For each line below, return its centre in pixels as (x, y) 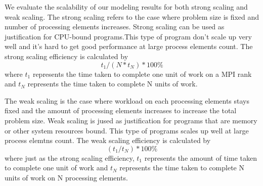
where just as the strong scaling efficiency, (70, 157)
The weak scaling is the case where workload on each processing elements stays (127, 100)
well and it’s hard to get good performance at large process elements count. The (129, 46)
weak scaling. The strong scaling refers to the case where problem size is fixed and (132, 16)
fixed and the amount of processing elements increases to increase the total (121, 110)
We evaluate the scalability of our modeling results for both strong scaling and (126, 7)
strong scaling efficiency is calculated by (67, 56)
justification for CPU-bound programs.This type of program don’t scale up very (128, 36)
